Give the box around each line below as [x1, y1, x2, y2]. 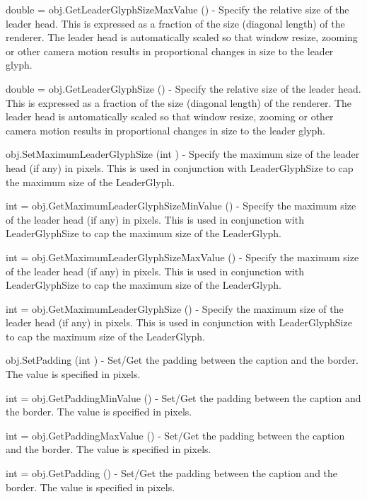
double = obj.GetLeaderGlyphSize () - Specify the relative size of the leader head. [6, 81, 361, 96]
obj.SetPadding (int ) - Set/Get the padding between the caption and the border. [6, 352, 359, 367]
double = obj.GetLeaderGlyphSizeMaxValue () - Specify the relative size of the [6, 2, 349, 16]
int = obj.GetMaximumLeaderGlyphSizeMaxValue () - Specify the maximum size [6, 249, 359, 264]
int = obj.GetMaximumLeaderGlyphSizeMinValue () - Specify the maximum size [6, 198, 356, 213]
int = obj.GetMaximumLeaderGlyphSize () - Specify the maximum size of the [6, 301, 344, 316]
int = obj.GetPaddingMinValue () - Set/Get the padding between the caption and [6, 390, 361, 405]
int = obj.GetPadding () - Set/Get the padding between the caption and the [6, 466, 338, 481]
